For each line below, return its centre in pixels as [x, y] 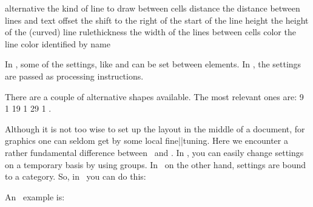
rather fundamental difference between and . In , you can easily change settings [154, 152]
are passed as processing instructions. [74, 76]
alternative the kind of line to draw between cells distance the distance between [153, 8]
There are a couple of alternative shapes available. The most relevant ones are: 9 [154, 96]
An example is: [35, 196]
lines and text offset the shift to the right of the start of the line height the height [157, 20]
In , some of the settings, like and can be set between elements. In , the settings [153, 64]
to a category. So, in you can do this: [76, 176]
